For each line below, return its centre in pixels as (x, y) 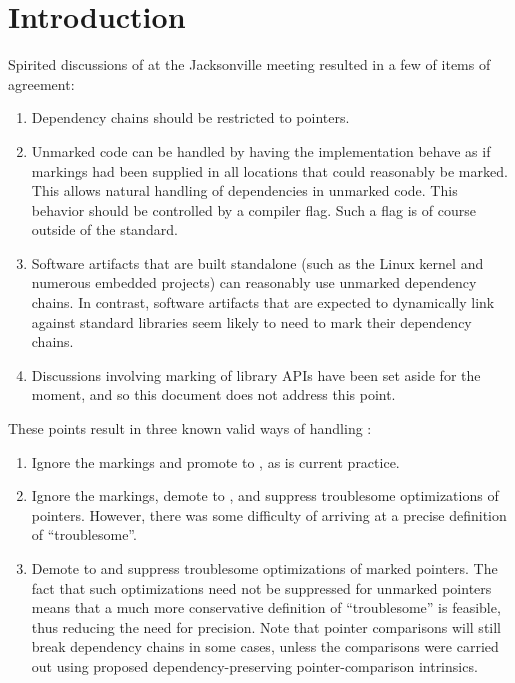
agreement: (41, 83)
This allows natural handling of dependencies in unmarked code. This (244, 190)
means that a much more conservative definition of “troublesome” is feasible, (266, 607)
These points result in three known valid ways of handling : (190, 428)
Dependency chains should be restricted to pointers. (190, 117)
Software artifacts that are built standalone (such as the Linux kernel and (257, 262)
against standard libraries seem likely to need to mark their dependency (251, 321)
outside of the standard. (104, 229)
